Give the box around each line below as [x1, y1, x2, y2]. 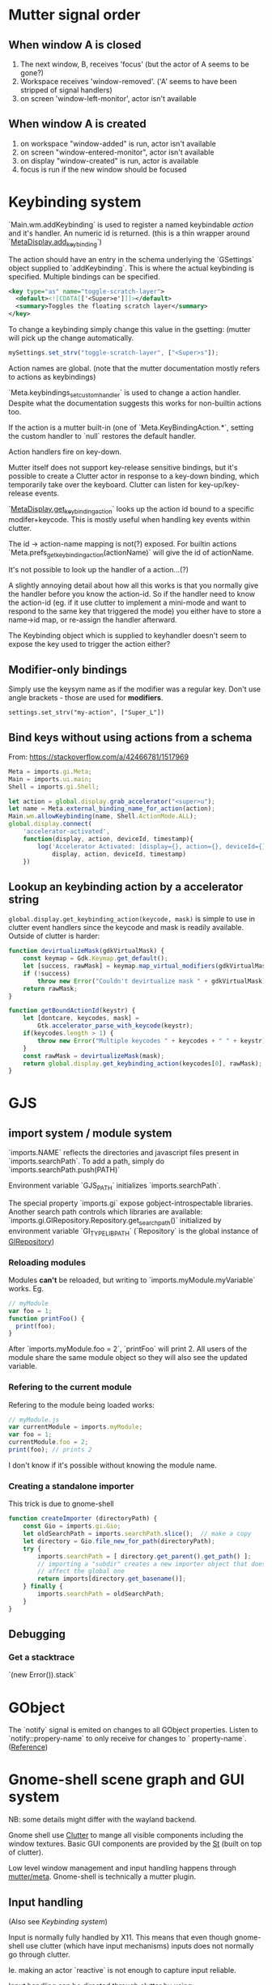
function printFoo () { [8, 1314, 85, 1323]
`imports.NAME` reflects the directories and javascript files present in [8, 1148, 240, 1158]
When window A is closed [8, 38, 142, 52]
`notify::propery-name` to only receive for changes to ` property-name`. [8, 1734, 247, 1744]
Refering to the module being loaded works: [8, 1400, 155, 1409]
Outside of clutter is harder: [8, 931, 100, 941]
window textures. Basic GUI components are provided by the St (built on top [8, 1839, 262, 1849]
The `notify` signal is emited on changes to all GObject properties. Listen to [8, 1725, 258, 1735]
